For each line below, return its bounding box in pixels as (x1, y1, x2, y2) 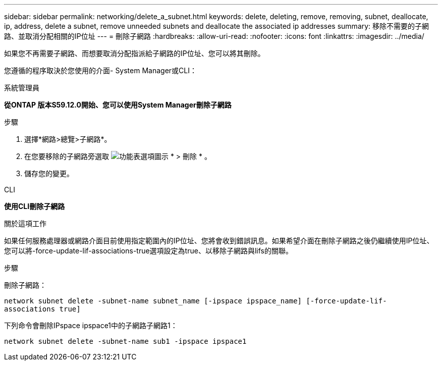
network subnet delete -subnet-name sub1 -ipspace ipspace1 (4, 337, 247, 345)
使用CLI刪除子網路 (4, 202, 65, 211)
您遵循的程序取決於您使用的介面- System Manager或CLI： (4, 66, 197, 75)
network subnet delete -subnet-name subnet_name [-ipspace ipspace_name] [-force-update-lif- (4, 297, 387, 305)
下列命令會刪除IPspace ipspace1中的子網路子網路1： (4, 321, 178, 330)
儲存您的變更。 (24, 169, 74, 178)
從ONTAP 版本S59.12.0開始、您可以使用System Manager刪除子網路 (4, 100, 232, 109)
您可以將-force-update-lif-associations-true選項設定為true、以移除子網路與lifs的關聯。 (4, 246, 293, 255)
